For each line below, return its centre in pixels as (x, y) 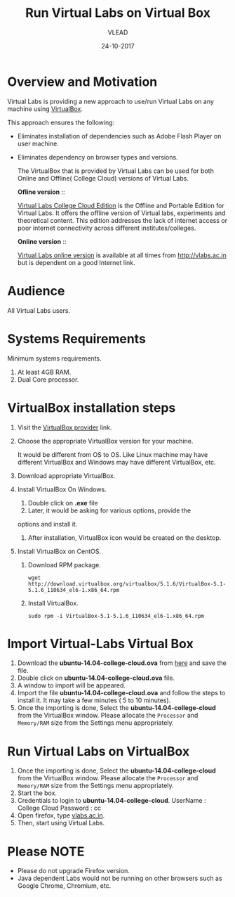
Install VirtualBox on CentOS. (59, 551)
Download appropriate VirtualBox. (66, 475)
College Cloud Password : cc (59, 808)
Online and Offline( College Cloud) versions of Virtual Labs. (103, 178)
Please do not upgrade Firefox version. (73, 871)
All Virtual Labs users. (39, 310)
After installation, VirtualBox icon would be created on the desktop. (125, 537)
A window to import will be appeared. (72, 685)
